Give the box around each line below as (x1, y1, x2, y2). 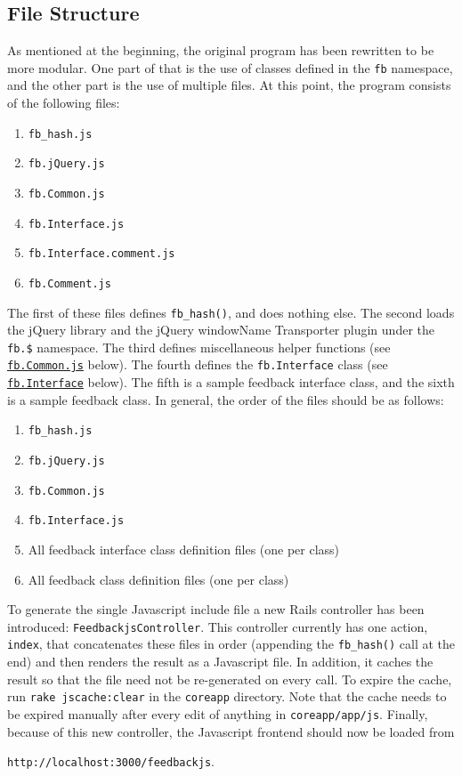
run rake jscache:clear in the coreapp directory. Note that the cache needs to (7, 687, 447, 706)
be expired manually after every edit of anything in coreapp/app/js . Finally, (7, 704, 428, 723)
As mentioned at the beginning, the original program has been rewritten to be (7, 41, 434, 60)
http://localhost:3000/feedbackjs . (7, 752, 215, 771)
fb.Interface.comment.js (28, 247, 175, 261)
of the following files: (7, 93, 120, 112)
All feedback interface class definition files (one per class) (28, 540, 340, 559)
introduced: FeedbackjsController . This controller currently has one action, (7, 617, 428, 635)
